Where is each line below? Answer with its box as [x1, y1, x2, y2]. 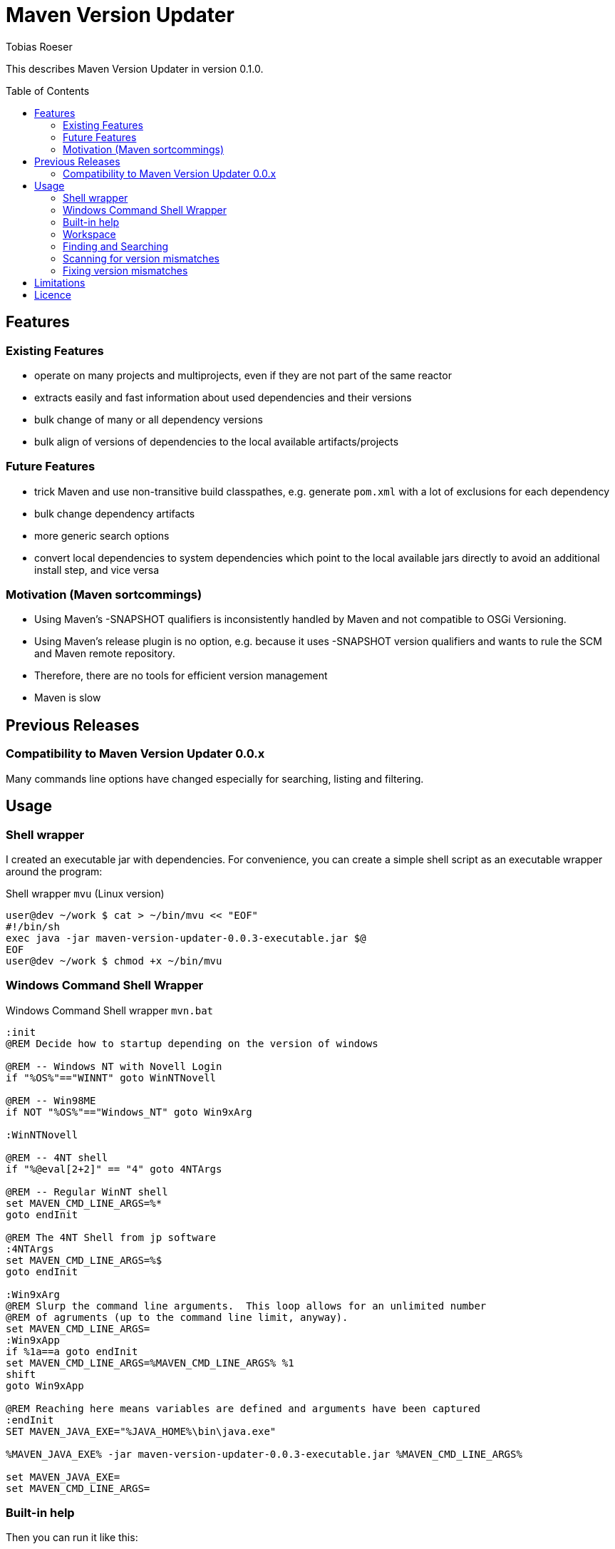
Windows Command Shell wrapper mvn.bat [6, 1004, 214, 1017]
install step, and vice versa [34, 563, 160, 576]
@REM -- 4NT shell [6, 1151, 108, 1163]
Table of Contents [6, 84, 90, 97]
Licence [34, 288, 71, 301]
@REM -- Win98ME [6, 1094, 96, 1106]
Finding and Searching [63, 240, 169, 252]
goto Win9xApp [6, 1379, 84, 1391]
